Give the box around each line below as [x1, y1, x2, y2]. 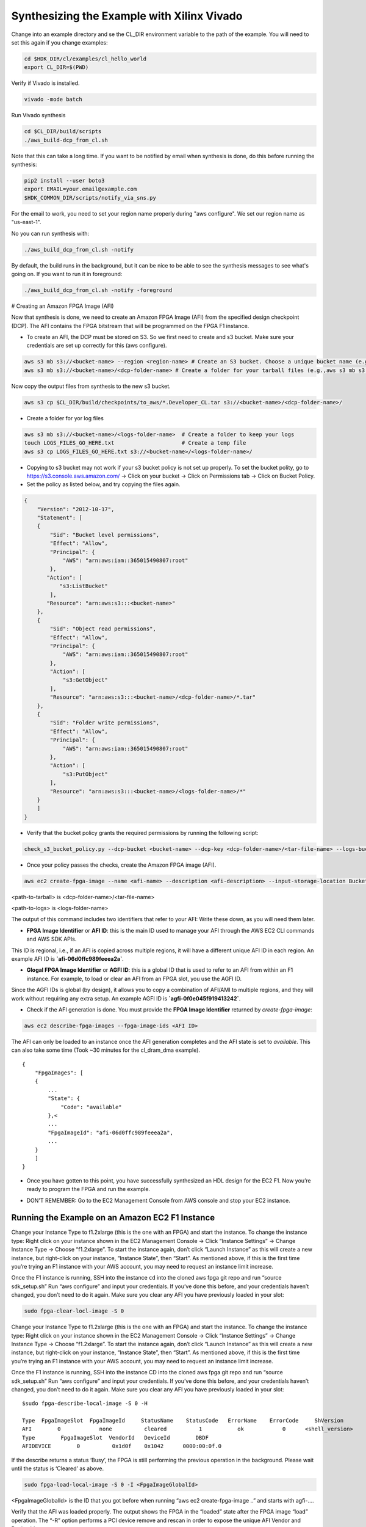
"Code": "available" [60, 1103, 122, 1110]
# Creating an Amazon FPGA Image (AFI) [11, 302, 114, 310]
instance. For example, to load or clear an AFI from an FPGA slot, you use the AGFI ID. [26, 975, 242, 982]
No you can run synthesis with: [11, 230, 90, 237]
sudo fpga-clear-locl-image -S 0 [24, 1308, 124, 1314]
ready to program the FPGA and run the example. [26, 1186, 151, 1193]
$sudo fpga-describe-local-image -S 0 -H [22, 1400, 148, 1407]
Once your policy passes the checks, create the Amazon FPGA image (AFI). [26, 861, 217, 869]
